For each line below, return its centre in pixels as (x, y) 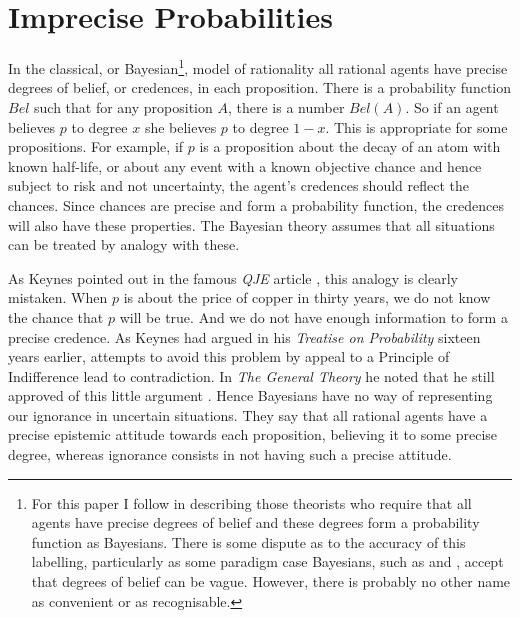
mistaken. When (58, 297)
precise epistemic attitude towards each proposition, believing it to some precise (253, 434)
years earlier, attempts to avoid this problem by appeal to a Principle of (229, 356)
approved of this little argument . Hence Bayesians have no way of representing (250, 395)
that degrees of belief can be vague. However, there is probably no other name (271, 581)
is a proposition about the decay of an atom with (350, 146)
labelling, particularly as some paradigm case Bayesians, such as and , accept (267, 561)
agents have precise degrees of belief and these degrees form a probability (255, 522)
